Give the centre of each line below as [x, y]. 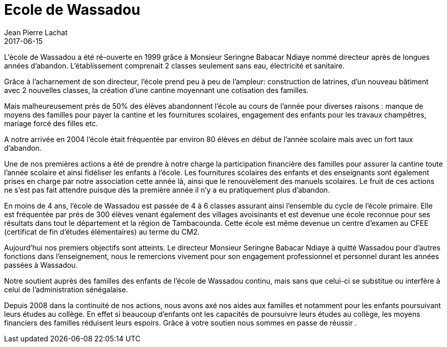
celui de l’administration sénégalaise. [66, 289]
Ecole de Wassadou [72, 10]
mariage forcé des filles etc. [51, 123]
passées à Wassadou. [41, 265]
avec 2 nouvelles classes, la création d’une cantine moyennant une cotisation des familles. [157, 90]
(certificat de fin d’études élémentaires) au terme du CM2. [102, 232]
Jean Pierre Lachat [36, 32]
